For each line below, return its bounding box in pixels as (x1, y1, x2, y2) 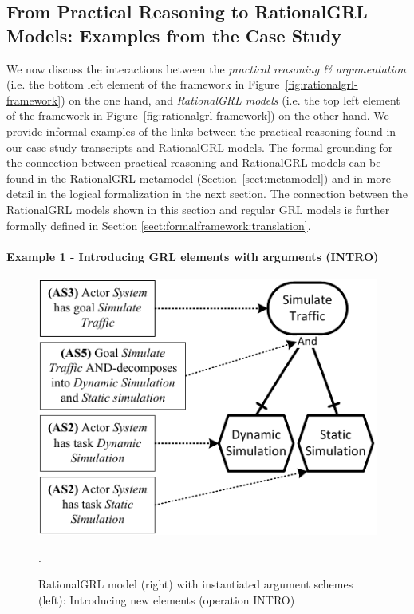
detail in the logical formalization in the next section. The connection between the (6, 185, 408, 202)
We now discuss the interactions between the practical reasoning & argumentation (6, 60, 406, 77)
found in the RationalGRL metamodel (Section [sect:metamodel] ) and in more (6, 169, 391, 186)
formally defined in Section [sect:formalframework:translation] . (6, 216, 311, 233)
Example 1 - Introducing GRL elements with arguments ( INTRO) (6, 248, 379, 264)
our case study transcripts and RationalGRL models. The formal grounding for (6, 138, 393, 155)
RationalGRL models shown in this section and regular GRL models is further (6, 200, 390, 217)
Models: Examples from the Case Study (6, 22, 342, 47)
